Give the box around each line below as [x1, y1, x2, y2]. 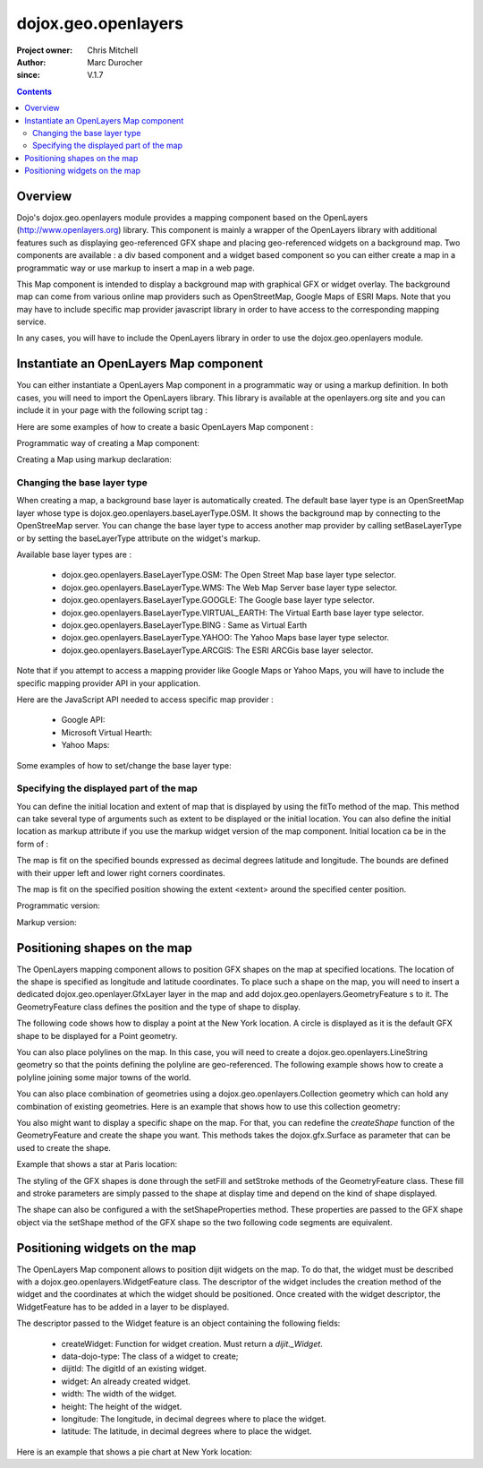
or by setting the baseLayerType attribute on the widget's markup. [16, 533, 261, 544]
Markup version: [16, 916, 77, 927]
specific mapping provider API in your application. [16, 677, 201, 689]
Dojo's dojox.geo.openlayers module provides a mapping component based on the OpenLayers [16, 211, 369, 223]
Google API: [61, 715, 106, 725]
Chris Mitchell [87, 45, 139, 56]
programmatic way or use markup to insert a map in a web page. [16, 262, 255, 273]
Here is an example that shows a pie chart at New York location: [16, 1447, 252, 1457]
